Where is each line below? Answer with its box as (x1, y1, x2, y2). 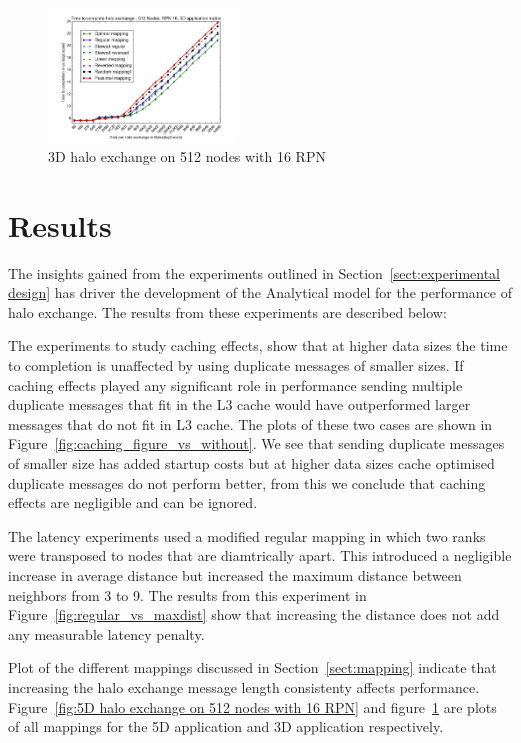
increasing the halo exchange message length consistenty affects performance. (8, 676, 480, 697)
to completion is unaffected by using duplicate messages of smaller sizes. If (8, 355, 464, 376)
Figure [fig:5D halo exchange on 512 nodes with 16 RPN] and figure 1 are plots (8, 696, 497, 717)
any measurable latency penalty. (8, 623, 205, 644)
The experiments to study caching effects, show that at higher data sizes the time (8, 335, 508, 356)
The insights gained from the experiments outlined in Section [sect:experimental (8, 262, 500, 283)
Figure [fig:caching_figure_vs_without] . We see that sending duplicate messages (8, 433, 505, 454)
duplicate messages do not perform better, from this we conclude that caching (8, 472, 486, 493)
